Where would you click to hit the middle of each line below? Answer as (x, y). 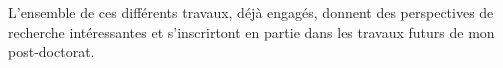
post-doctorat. (51, 51)
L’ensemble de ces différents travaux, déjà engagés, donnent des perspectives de (251, 12)
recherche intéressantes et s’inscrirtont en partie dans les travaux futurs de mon (251, 31)
